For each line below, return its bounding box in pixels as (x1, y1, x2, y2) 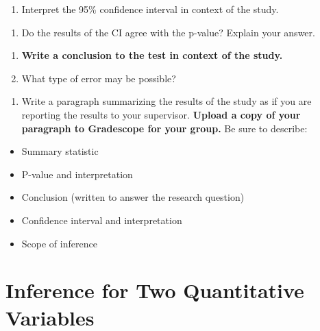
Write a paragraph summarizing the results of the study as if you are (21, 94, 312, 108)
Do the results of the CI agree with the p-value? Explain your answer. (21, 25, 315, 39)
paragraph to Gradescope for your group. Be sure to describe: (21, 121, 308, 135)
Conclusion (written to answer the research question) (21, 190, 245, 204)
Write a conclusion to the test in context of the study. (21, 48, 283, 62)
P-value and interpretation (21, 167, 133, 181)
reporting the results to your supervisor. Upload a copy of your (21, 107, 301, 121)
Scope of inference (21, 236, 97, 250)
